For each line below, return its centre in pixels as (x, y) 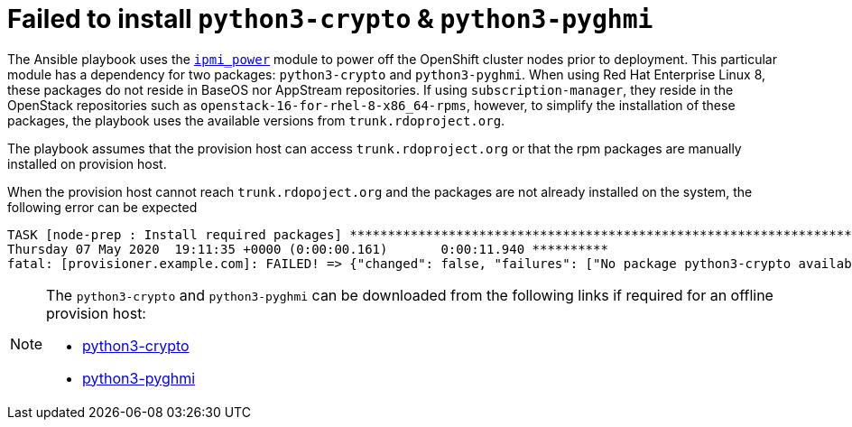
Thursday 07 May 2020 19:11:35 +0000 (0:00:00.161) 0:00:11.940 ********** (308, 249)
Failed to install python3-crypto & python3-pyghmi (330, 19)
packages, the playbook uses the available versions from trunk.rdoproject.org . (256, 120)
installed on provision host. (87, 163)
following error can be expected (102, 207)
